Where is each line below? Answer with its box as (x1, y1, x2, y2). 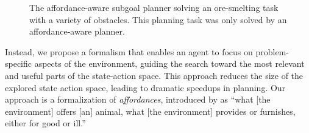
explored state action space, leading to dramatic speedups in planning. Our (5, 81, 286, 94)
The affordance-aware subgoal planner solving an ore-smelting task (29, 1, 279, 13)
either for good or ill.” (5, 117, 86, 129)
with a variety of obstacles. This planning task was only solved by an (29, 13, 287, 26)
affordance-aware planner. (29, 25, 125, 38)
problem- (255, 45, 289, 58)
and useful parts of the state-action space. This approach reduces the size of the (5, 69, 304, 81)
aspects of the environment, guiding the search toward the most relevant (34, 57, 305, 70)
